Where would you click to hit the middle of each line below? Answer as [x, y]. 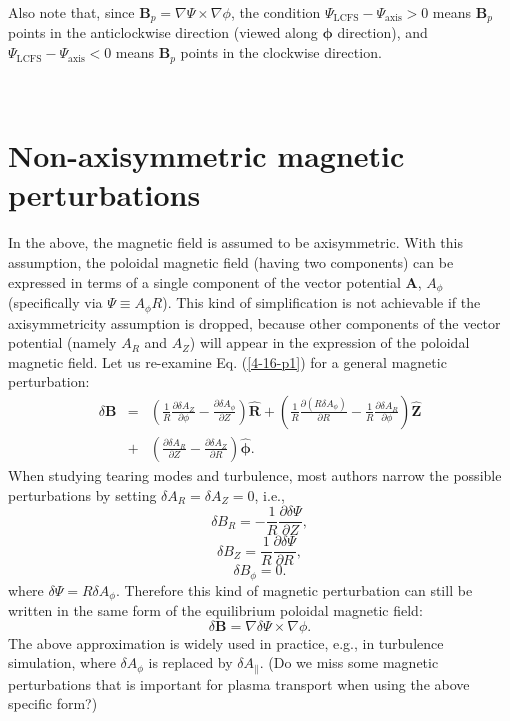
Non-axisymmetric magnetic [206, 155]
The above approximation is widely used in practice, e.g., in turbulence [226, 642]
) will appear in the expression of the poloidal [329, 342]
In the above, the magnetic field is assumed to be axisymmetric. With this [235, 242]
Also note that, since [71, 12]
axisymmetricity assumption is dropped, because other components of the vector [254, 322]
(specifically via [55, 302]
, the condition [275, 12]
